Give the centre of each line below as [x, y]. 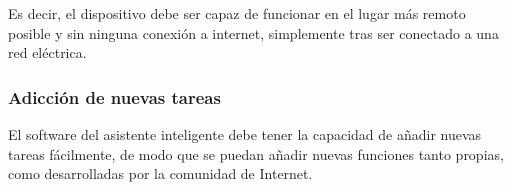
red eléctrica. [47, 52]
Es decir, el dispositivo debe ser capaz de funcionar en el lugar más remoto [237, 13]
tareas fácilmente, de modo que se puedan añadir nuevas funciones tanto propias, [256, 153]
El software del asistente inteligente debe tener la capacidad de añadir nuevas [245, 134]
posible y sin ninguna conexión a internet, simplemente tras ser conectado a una [253, 32]
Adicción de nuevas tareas [114, 96]
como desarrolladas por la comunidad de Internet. [160, 173]
